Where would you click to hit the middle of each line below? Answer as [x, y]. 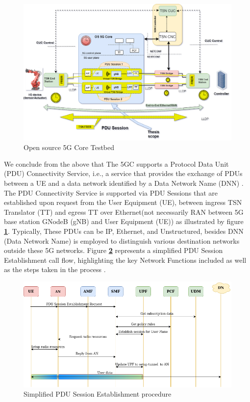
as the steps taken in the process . [55, 269]
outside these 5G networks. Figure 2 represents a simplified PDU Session [113, 250]
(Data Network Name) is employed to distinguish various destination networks [122, 240]
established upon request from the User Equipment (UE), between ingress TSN [123, 202]
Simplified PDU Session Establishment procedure [98, 394]
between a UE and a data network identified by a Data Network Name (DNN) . [124, 183]
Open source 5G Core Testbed [69, 147]
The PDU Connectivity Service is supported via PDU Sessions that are [111, 192]
